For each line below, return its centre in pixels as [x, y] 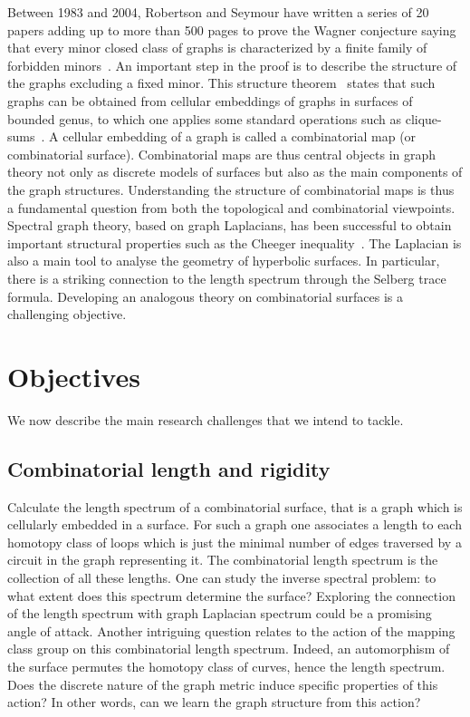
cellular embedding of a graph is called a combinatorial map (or [240, 136]
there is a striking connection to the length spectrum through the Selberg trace [227, 278]
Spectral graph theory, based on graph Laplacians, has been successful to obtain [230, 225]
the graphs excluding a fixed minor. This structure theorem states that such [221, 83]
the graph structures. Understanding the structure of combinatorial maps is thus [231, 189]
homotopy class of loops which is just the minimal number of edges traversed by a [235, 542]
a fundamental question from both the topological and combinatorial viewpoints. [231, 207]
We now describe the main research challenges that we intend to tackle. [206, 419]
